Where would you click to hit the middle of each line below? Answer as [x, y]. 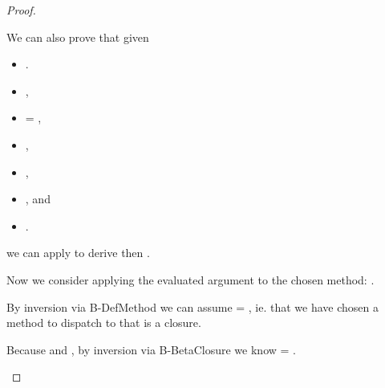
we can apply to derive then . [78, 253]
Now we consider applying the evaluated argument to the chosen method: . [190, 279]
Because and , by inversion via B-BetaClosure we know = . [151, 349]
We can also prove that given [78, 37]
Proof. [21, 10]
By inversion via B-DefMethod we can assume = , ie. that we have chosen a [193, 306]
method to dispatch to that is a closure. [104, 323]
